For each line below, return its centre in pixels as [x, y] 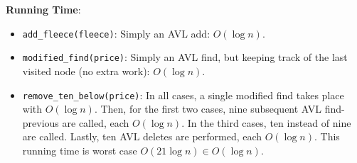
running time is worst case [80, 150]
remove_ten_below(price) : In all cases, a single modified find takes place [183, 95]
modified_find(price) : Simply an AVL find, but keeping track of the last [185, 57]
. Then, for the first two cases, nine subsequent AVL [208, 109]
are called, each [96, 122]
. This [327, 136]
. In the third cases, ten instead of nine [266, 122]
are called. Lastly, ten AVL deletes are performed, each [142, 136]
